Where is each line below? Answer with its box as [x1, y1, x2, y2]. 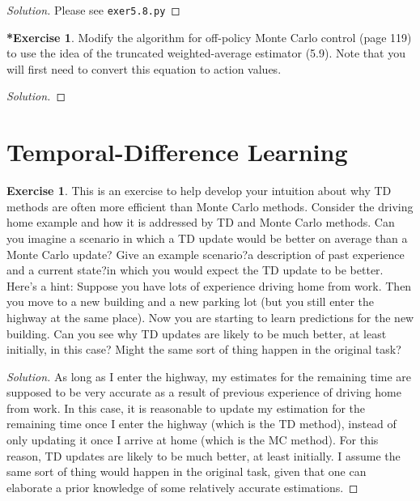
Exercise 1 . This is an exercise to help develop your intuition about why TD [6, 182, 392, 199]
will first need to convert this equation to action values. [6, 60, 282, 77]
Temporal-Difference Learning [6, 135, 348, 168]
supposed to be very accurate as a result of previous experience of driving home [6, 384, 401, 401]
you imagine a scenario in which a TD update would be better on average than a [6, 229, 408, 246]
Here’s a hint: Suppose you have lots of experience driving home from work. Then [6, 277, 412, 294]
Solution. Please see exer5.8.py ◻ [6, 2, 180, 18]
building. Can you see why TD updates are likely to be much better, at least [6, 325, 387, 342]
